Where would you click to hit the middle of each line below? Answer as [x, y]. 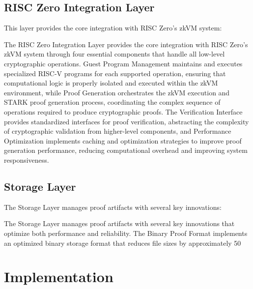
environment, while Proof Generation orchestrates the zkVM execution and [117, 92]
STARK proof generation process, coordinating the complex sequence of [112, 102]
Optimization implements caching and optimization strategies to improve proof [123, 140]
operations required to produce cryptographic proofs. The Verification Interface [123, 111]
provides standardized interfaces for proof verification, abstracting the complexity [126, 121]
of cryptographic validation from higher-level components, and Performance [118, 131]
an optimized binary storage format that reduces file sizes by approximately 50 [123, 243]
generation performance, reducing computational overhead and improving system [126, 150]
